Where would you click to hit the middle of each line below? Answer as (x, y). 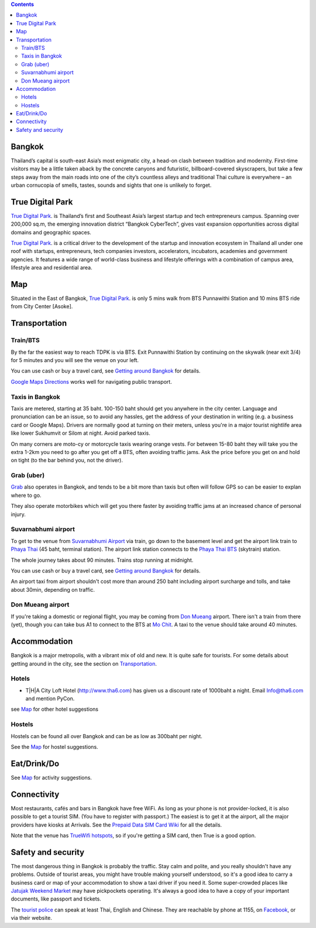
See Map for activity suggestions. (51, 777)
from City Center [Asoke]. (42, 306)
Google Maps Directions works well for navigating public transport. (91, 381)
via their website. (32, 918)
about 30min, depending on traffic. (53, 589)
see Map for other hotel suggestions (55, 709)
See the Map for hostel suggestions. (55, 746)
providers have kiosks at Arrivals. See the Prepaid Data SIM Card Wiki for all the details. (116, 825)
